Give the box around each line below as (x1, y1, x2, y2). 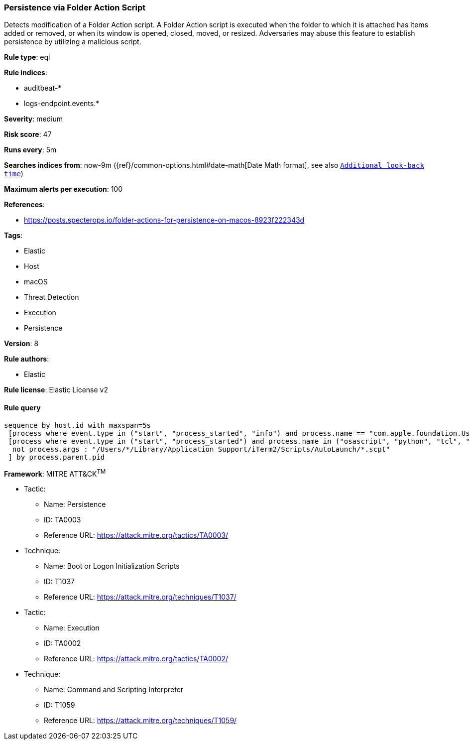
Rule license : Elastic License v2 (4, 385, 108, 394)
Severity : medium (4, 115, 63, 124)
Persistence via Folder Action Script (4, 2, 146, 12)
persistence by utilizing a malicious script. (4, 37, 141, 46)
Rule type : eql (4, 53, 50, 62)
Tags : (4, 231, 23, 240)
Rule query (4, 403, 41, 412)
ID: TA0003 (44, 515, 81, 524)
